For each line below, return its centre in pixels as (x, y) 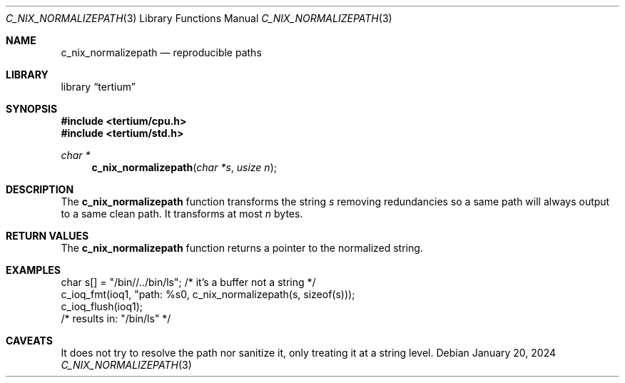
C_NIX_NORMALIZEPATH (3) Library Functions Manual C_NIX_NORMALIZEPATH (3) (199, 18)
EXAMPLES (33, 270)
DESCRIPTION (40, 189)
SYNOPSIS (32, 109)
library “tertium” (98, 87)
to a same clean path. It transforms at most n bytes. (182, 214)
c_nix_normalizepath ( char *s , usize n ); (184, 167)
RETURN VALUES (47, 236)
